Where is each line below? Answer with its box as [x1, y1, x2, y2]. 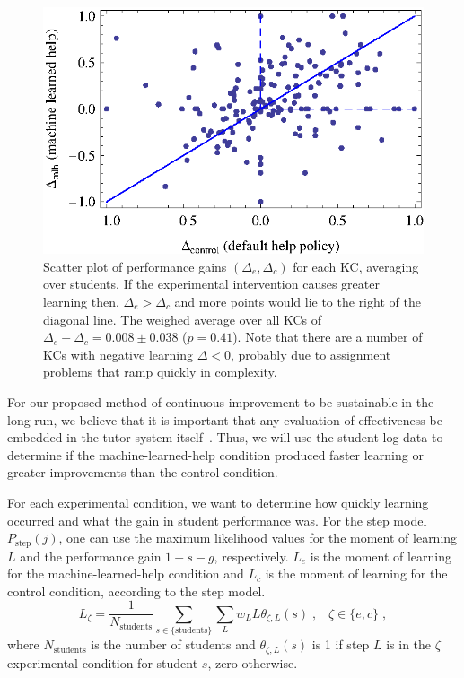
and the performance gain [20, 546, 162, 565]
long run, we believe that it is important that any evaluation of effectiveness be [7, 410, 442, 429]
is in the [386, 635, 432, 654]
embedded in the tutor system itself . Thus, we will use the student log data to [7, 428, 443, 447]
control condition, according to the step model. [7, 581, 266, 600]
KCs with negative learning [43, 344, 193, 363]
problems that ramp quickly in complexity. [43, 362, 277, 381]
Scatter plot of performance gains [43, 256, 227, 275]
